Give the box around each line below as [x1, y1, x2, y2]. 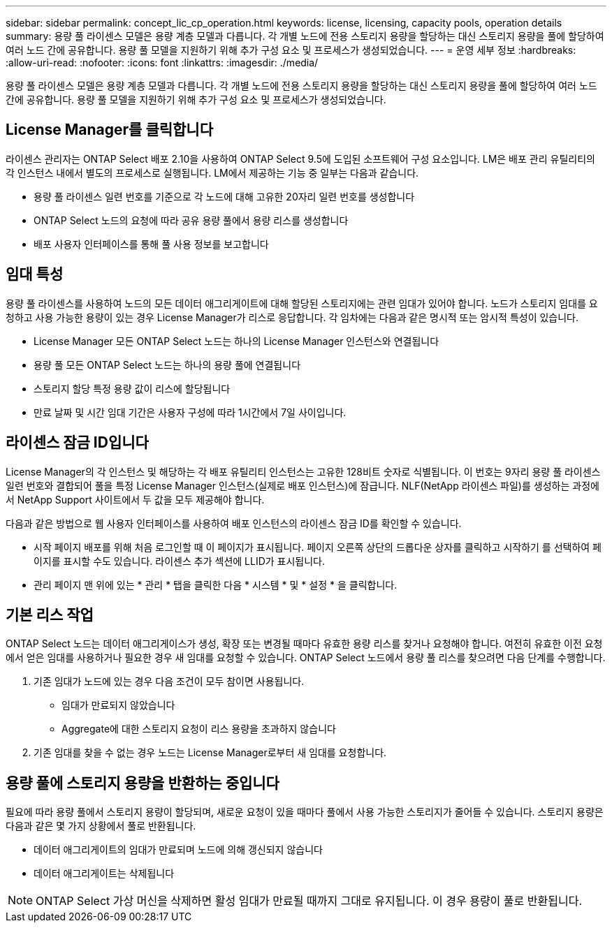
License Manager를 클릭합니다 [6, 121, 213, 139]
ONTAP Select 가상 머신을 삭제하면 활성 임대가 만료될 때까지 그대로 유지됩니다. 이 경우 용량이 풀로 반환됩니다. [36, 894, 582, 908]
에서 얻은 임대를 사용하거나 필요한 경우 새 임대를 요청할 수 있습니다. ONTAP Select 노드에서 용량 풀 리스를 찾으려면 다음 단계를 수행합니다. [6, 651, 606, 664]
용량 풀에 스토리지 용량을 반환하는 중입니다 [6, 774, 279, 792]
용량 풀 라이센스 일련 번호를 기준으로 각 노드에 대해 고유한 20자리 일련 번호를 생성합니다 [34, 190, 415, 202]
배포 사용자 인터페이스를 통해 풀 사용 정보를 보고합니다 [34, 237, 269, 250]
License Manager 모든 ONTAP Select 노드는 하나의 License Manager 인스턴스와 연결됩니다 [34, 334, 439, 347]
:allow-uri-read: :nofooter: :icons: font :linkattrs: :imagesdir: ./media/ [6, 57, 319, 68]
